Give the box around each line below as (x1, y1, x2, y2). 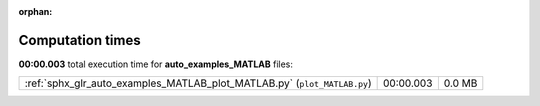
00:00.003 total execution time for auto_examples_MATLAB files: (18, 58, 294, 70)
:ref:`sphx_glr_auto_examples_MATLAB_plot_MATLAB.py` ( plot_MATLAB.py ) (24, 76, 372, 90)
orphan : (18, 6, 53, 17)
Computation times (18, 31, 141, 49)
